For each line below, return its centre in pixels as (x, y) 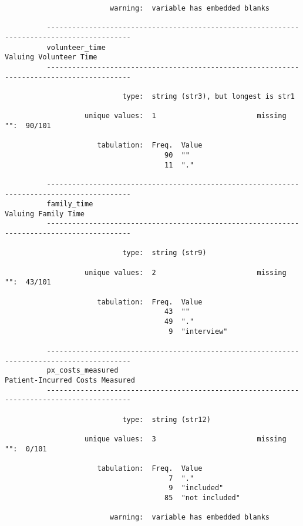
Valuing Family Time (45, 214)
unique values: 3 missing (186, 439)
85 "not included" (202, 497)
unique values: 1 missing (186, 116)
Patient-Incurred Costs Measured (70, 380)
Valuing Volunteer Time (51, 57)
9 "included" (196, 488)
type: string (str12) (166, 419)
